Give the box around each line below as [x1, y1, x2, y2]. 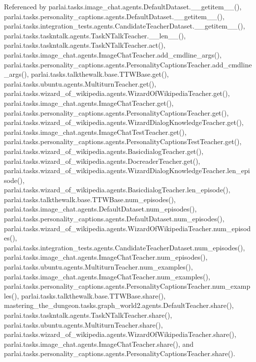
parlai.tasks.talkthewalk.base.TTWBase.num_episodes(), [4, 194, 176, 204]
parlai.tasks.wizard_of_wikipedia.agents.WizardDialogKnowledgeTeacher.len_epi [4, 165, 250, 176]
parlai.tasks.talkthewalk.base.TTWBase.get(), [31, 69, 169, 79]
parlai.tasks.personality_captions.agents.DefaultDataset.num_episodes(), [4, 213, 224, 224]
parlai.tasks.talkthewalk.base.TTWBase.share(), [21, 290, 166, 301]
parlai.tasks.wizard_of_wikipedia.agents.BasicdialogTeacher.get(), [4, 146, 204, 156]
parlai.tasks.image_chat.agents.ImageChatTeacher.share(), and [4, 338, 194, 349]
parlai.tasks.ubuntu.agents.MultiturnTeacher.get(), [4, 78, 157, 89]
